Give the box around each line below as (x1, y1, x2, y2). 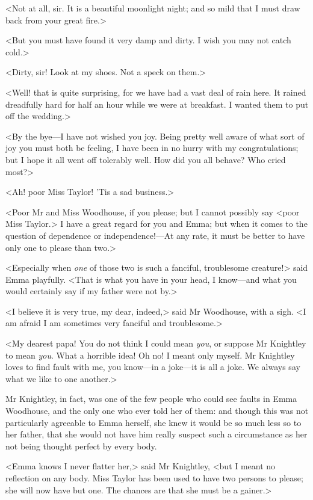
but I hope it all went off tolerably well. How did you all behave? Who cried (5, 153, 286, 165)
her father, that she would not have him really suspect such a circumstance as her (5, 428, 308, 440)
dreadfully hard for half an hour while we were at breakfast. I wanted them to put (5, 97, 309, 110)
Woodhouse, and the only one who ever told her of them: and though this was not (5, 404, 309, 417)
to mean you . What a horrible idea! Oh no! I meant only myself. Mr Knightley (5, 348, 295, 361)
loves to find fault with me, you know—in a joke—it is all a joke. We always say (5, 360, 300, 373)
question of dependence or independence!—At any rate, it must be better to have (5, 229, 305, 241)
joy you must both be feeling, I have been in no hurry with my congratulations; (5, 141, 299, 154)
